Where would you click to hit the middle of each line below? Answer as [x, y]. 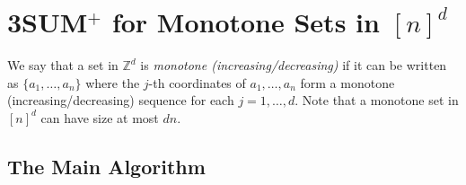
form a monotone [347, 82]
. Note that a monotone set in [377, 100]
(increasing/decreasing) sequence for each [121, 100]
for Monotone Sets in [246, 22]
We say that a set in [63, 65]
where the [113, 82]
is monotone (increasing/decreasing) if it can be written [294, 65]
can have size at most [100, 117]
